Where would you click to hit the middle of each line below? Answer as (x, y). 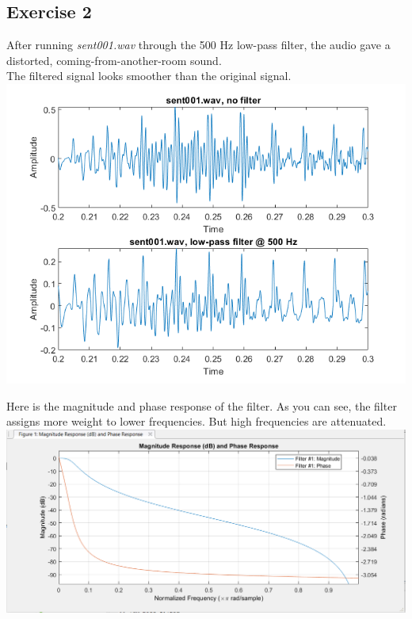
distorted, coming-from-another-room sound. (114, 60)
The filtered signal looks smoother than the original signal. (149, 76)
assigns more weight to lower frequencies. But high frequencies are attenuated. (196, 421)
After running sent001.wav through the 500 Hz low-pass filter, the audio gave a (198, 45)
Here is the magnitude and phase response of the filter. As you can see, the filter (202, 405)
